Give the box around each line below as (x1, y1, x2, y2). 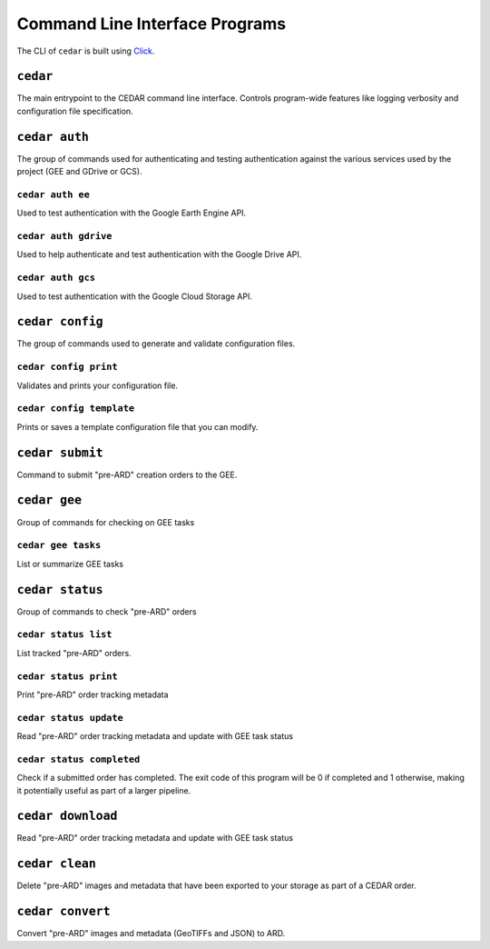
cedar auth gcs (16, 272, 95, 284)
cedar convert (16, 904, 111, 919)
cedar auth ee (16, 188, 91, 200)
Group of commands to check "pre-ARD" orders (16, 605, 197, 617)
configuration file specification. (16, 105, 133, 116)
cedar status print (16, 670, 118, 682)
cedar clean (16, 856, 97, 872)
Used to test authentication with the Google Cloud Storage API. (16, 291, 253, 302)
